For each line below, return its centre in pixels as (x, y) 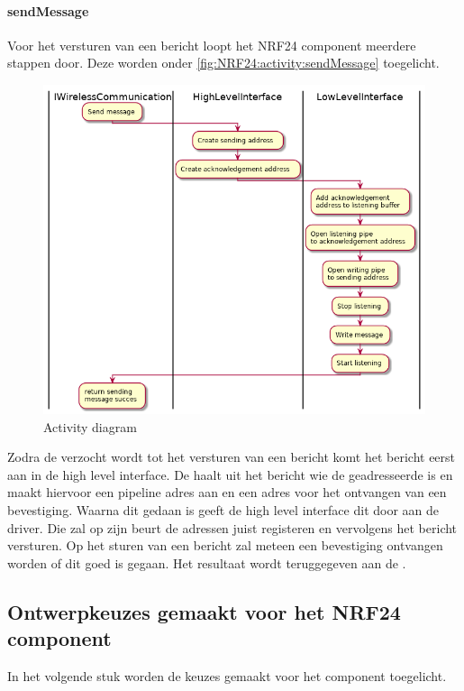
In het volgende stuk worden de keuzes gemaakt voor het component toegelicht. (227, 676)
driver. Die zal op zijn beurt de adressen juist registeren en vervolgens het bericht (232, 527)
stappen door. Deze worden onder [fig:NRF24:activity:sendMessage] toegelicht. (223, 63)
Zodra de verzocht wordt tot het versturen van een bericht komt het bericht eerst (232, 457)
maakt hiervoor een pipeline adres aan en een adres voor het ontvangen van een (227, 492)
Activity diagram (90, 426)
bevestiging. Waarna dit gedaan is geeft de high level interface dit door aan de (223, 510)
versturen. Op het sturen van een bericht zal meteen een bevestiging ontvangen (225, 545)
